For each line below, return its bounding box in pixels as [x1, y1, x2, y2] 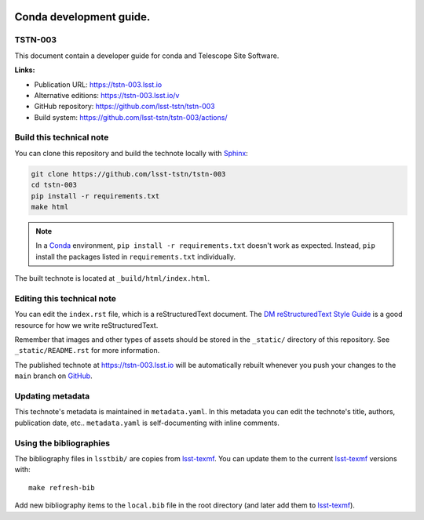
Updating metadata [14, 391, 90, 402]
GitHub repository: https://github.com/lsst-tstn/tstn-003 [34, 102, 215, 111]
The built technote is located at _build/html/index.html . [14, 274, 210, 283]
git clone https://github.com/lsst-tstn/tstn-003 [31, 169, 226, 178]
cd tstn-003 [31, 180, 78, 190]
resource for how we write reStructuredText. [14, 320, 159, 329]
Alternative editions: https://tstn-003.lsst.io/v [34, 90, 180, 100]
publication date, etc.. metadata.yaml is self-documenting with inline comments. [14, 418, 280, 427]
